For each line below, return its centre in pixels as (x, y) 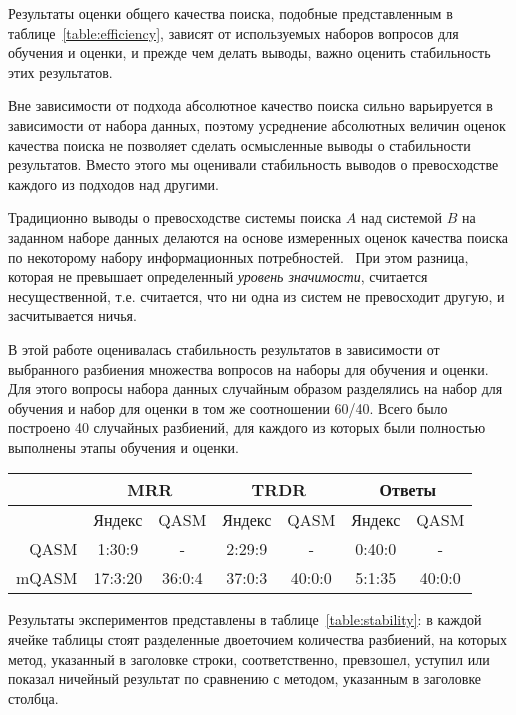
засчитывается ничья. (72, 315)
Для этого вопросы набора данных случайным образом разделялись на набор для (255, 388)
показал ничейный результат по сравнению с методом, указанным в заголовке (245, 678)
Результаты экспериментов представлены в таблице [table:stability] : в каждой (245, 619)
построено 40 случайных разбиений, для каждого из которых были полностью (247, 427)
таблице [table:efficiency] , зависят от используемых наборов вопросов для (233, 32)
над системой (401, 217)
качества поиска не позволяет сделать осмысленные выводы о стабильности (239, 144)
